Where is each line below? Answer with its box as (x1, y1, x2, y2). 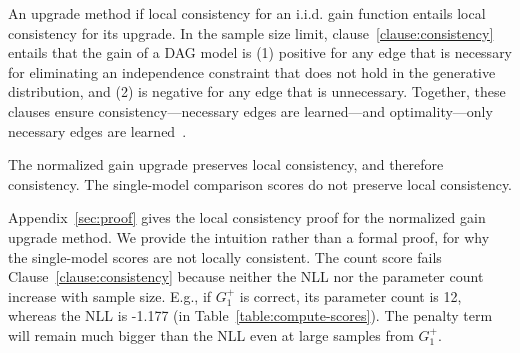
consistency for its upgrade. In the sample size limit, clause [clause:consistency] (8, 22, 494, 43)
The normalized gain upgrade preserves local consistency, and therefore (8, 154, 444, 175)
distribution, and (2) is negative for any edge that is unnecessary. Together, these (8, 81, 506, 102)
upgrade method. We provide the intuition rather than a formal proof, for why (8, 226, 490, 247)
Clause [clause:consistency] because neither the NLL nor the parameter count (8, 266, 484, 287)
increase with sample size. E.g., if (8, 285, 212, 306)
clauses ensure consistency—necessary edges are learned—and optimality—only (8, 100, 493, 121)
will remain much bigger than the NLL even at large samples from (8, 324, 414, 345)
